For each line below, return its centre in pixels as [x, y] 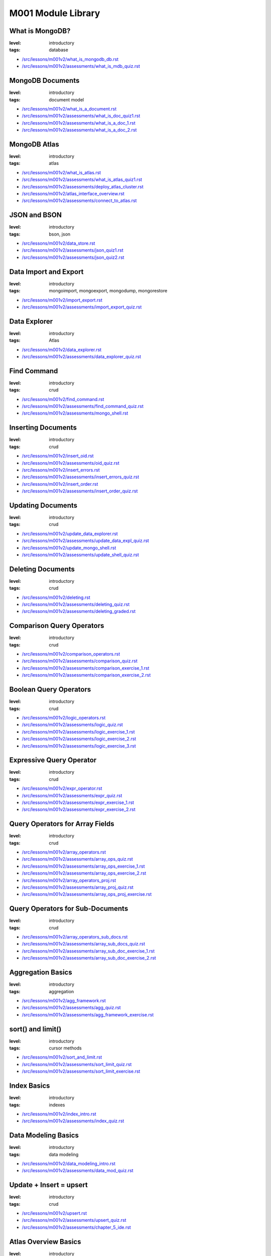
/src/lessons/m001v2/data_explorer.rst [62, 350]
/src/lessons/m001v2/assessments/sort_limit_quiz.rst [77, 1064]
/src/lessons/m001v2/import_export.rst [62, 300]
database [59, 50]
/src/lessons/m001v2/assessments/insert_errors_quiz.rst [81, 477]
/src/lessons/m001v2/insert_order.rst [60, 484]
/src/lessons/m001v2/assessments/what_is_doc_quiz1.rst [81, 116]
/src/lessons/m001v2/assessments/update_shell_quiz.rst [80, 555]
